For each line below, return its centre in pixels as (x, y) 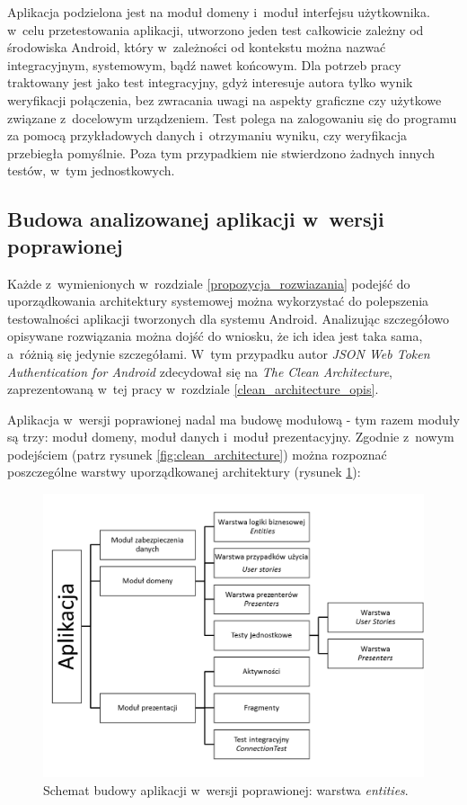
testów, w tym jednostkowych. (91, 170)
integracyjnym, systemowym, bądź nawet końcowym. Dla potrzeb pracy (204, 64)
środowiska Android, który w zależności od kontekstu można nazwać (197, 47)
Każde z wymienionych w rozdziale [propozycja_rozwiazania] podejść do (209, 283)
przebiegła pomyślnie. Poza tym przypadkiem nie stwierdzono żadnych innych (221, 152)
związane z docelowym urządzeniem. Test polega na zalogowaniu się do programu (232, 117)
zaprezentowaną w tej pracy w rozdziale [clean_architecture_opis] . (193, 389)
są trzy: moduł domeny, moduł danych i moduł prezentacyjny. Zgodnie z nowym (231, 437)
